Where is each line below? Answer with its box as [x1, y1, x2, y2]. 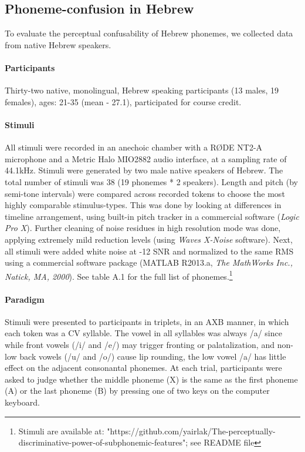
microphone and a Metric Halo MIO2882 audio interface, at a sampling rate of [5, 152, 287, 165]
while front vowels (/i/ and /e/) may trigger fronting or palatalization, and [5, 338, 274, 350]
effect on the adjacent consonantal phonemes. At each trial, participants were [5, 361, 282, 374]
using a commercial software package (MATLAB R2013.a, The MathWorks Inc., [5, 256, 293, 269]
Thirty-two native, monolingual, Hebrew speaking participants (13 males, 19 [5, 84, 279, 96]
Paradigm [5, 293, 45, 305]
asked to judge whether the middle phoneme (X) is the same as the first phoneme [5, 373, 298, 385]
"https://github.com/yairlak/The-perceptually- [107, 424, 276, 437]
